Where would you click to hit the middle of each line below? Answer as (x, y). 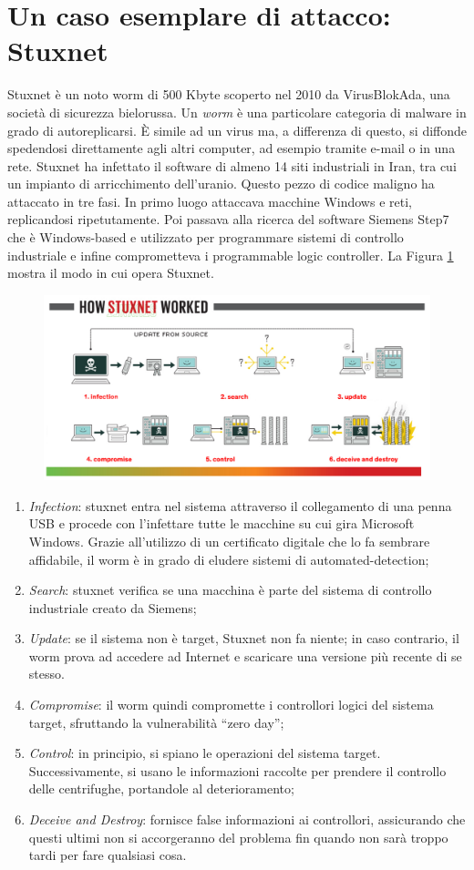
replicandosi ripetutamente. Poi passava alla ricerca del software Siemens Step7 (228, 219)
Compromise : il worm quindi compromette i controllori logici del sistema (231, 705)
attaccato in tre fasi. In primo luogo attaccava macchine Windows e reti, (210, 201)
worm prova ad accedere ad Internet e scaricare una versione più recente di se (245, 655)
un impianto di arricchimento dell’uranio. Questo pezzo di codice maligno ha (221, 184)
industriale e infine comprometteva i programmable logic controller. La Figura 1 (231, 255)
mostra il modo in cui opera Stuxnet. (111, 273)
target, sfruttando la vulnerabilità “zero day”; (156, 722)
